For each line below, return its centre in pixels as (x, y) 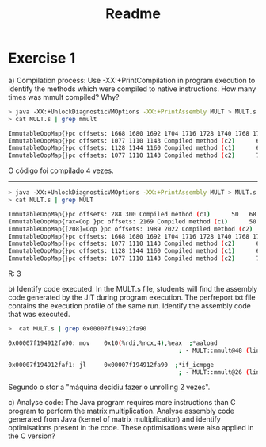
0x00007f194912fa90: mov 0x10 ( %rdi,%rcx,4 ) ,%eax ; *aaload (113, 343)
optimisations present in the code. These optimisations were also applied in (131, 428)
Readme (133, 14)
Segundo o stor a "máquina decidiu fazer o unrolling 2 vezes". (109, 387)
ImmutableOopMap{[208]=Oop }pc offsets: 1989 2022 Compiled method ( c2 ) (131, 229)
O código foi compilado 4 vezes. (61, 170)
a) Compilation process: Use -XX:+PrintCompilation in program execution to (132, 80)
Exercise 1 (42, 58)
